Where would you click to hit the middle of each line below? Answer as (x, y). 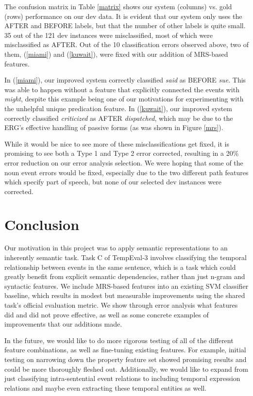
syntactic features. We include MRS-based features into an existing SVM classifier (126, 286)
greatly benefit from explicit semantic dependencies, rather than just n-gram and (125, 276)
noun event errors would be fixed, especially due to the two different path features (126, 172)
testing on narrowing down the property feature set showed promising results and (126, 359)
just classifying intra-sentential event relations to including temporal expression (122, 378)
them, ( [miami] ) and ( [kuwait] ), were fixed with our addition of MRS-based (116, 54)
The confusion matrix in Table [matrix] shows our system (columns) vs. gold (118, 6)
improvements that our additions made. (63, 324)
